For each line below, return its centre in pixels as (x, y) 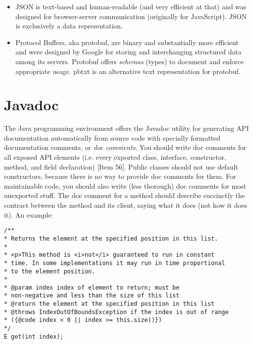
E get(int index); (34, 336)
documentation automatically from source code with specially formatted (112, 137)
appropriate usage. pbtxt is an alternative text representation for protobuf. (128, 71)
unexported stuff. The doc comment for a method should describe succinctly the (125, 195)
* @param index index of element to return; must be (92, 287)
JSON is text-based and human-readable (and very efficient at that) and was (131, 6)
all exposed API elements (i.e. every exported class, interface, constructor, (115, 157)
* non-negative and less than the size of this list (92, 296)
